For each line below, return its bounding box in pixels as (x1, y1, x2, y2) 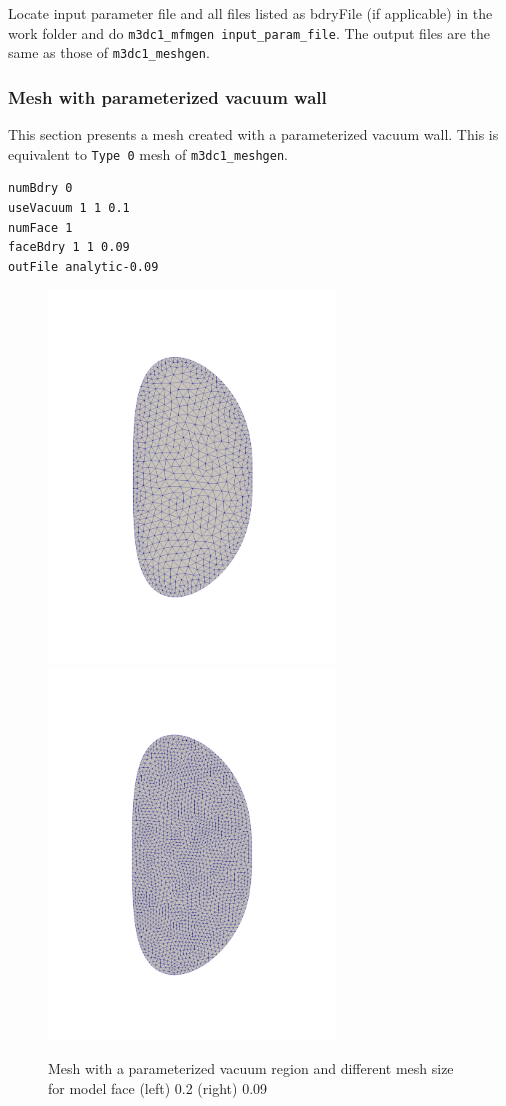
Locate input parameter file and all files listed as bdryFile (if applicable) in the (8, 3, 493, 23)
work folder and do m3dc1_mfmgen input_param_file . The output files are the (8, 22, 490, 43)
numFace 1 (8, 220, 73, 235)
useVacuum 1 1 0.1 (8, 200, 130, 215)
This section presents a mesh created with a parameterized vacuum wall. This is (8, 124, 499, 145)
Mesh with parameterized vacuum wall (8, 84, 327, 109)
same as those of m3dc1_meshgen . (8, 42, 210, 63)
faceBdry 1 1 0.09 (8, 240, 130, 255)
